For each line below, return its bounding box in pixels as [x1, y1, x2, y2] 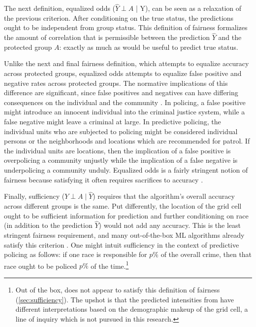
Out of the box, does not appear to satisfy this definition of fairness [15, 284, 220, 294]
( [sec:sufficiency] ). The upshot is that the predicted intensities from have [15, 294, 234, 304]
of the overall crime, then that [160, 249, 252, 259]
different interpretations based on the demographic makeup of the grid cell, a [15, 304, 248, 314]
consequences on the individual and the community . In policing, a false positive [4, 97, 246, 107]
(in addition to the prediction [4, 220, 93, 230]
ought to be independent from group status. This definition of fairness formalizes [4, 22, 248, 33]
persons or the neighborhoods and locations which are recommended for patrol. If [4, 136, 250, 146]
